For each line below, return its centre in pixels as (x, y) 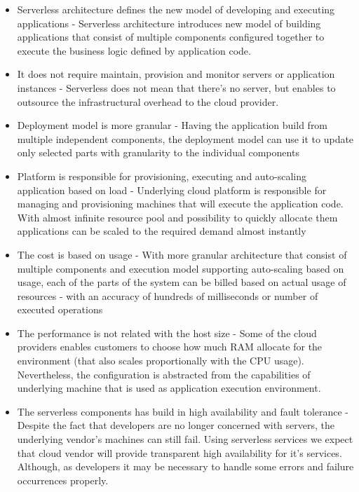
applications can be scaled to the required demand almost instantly (162, 231)
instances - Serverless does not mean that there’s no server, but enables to (176, 87)
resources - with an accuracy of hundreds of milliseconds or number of (168, 295)
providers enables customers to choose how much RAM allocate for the (170, 347)
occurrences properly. (63, 480)
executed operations (60, 309)
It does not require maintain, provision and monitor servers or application (176, 74)
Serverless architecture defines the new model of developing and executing (176, 9)
